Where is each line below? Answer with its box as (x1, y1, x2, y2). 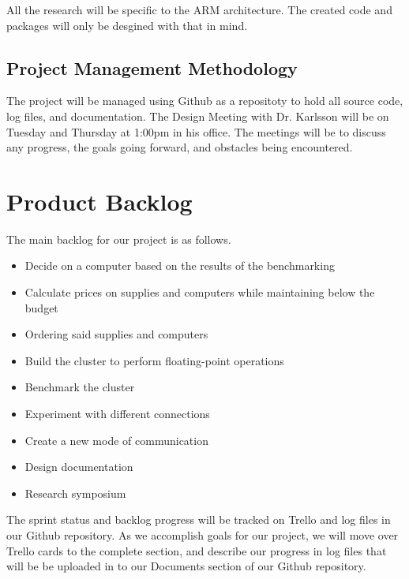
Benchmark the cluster (24, 379, 135, 395)
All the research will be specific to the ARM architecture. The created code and (6, 2, 392, 17)
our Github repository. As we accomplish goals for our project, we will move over (6, 527, 399, 544)
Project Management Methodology (6, 55, 298, 80)
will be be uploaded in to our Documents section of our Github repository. (6, 558, 366, 574)
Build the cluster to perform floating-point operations (24, 352, 284, 368)
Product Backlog (6, 185, 193, 217)
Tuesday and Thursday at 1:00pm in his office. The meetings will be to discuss (6, 123, 386, 140)
